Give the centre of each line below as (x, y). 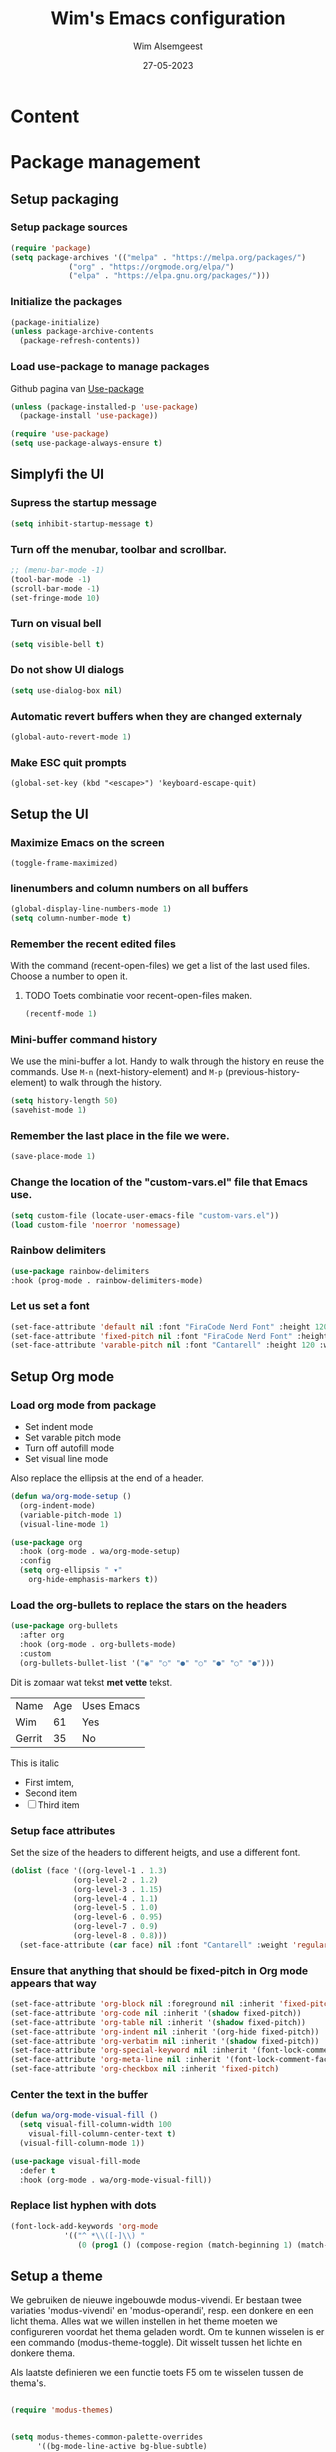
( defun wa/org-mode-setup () (71, 1497)
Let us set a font (50, 1306)
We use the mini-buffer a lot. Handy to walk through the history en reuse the (167, 1061)
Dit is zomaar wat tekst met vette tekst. (91, 1682)
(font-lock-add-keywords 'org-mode (84, 2226)
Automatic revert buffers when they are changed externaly (156, 716)
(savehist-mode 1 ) (48, 1110)
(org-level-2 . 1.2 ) (116, 1880)
